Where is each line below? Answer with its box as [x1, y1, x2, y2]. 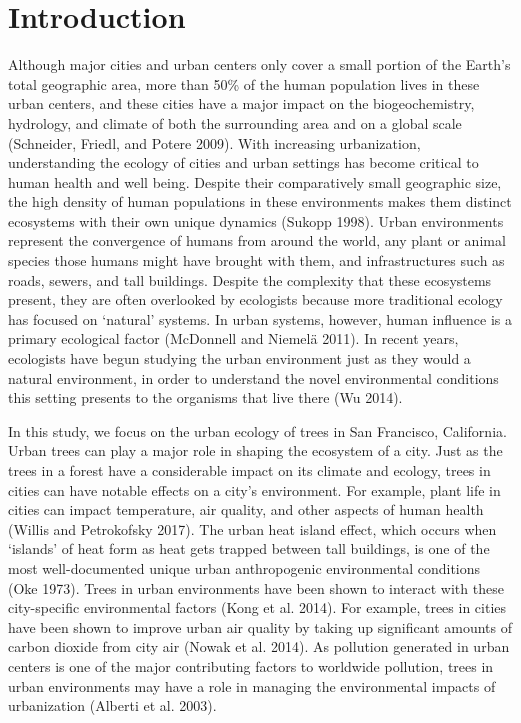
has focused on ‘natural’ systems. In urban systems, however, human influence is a [8, 308, 513, 329]
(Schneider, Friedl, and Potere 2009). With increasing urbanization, [8, 132, 421, 153]
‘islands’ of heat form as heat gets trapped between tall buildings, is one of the [8, 538, 490, 559]
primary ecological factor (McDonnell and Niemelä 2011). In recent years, [8, 328, 459, 349]
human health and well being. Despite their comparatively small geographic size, [8, 171, 502, 192]
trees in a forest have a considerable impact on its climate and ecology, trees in [8, 460, 491, 480]
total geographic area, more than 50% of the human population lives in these [8, 73, 480, 94]
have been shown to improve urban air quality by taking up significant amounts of [8, 616, 512, 637]
